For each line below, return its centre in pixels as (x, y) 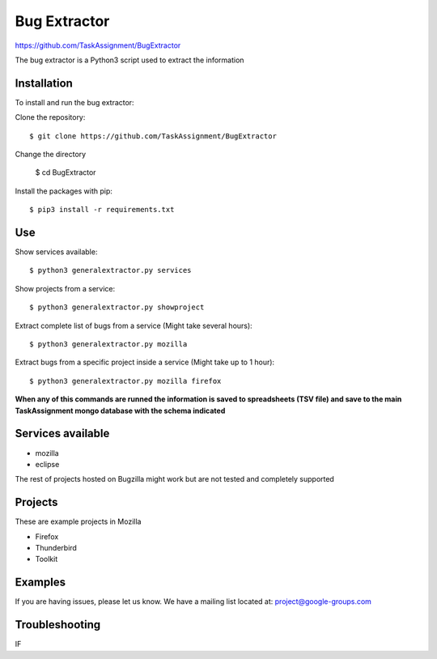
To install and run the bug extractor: (74, 102)
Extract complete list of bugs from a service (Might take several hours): (134, 325)
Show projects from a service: (65, 288)
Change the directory (51, 155)
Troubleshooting (58, 625)
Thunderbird (56, 547)
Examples (40, 582)
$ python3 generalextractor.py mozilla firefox (125, 381)
